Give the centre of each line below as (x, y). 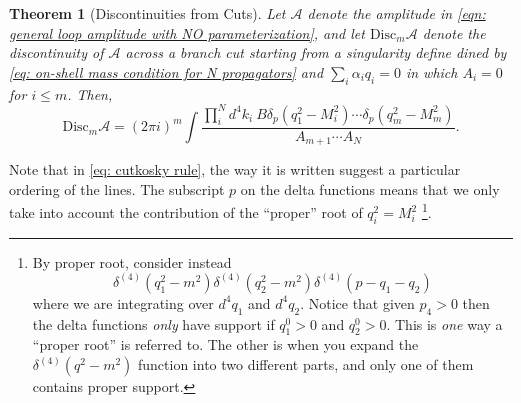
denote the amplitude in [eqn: (396, 13)
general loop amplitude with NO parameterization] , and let (187, 32)
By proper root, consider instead (132, 261)
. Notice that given (357, 302)
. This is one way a (444, 323)
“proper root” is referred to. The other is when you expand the (225, 344)
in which (431, 71)
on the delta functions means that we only (370, 188)
